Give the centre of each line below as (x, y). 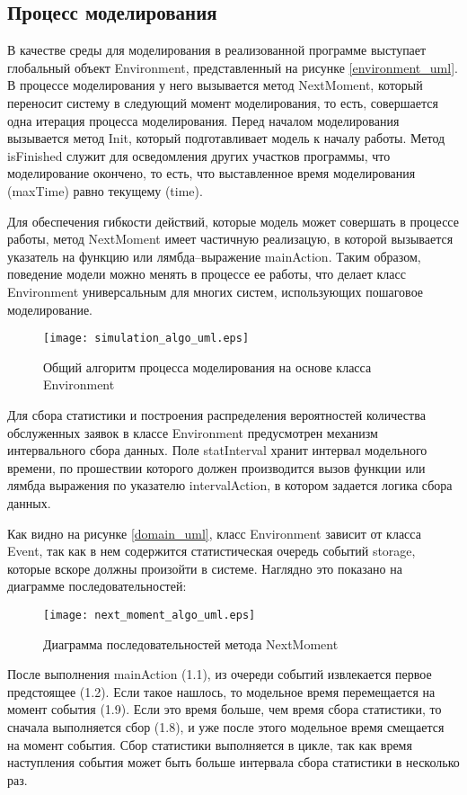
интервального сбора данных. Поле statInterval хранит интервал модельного (217, 450)
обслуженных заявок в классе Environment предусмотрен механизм (193, 432)
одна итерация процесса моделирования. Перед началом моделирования (203, 120)
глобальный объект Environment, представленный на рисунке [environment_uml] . (233, 67)
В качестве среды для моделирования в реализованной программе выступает (217, 50)
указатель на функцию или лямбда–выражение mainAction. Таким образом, (214, 256)
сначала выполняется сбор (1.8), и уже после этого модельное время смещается (226, 726)
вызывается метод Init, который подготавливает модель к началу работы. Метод (226, 138)
